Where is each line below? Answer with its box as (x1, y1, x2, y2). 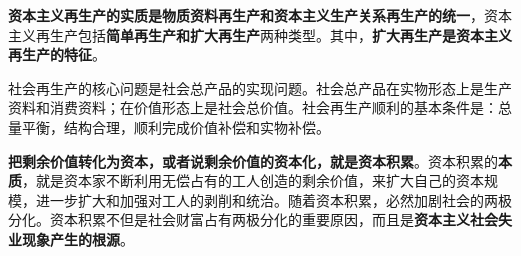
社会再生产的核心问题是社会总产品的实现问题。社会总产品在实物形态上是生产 (8, 77, 512, 98)
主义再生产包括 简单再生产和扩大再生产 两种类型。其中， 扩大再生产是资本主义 (8, 24, 512, 45)
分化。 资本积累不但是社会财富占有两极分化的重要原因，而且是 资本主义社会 (8, 209, 498, 230)
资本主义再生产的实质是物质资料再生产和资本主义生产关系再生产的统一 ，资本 (8, 5, 512, 25)
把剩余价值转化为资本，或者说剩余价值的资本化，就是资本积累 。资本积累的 (8, 150, 498, 171)
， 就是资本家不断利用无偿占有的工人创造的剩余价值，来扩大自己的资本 (22, 170, 484, 191)
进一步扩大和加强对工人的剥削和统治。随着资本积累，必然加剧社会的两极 (35, 189, 512, 210)
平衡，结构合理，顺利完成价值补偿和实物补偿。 (21, 116, 330, 137)
